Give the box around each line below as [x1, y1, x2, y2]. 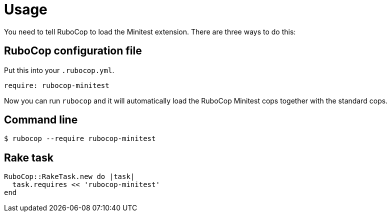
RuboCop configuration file [4, 44, 142, 57]
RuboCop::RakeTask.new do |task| [4, 172, 135, 181]
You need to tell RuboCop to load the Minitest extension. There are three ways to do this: [4, 27, 296, 36]
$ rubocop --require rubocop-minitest [4, 134, 156, 143]
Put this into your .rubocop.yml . [4, 65, 114, 74]
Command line [4, 113, 78, 126]
